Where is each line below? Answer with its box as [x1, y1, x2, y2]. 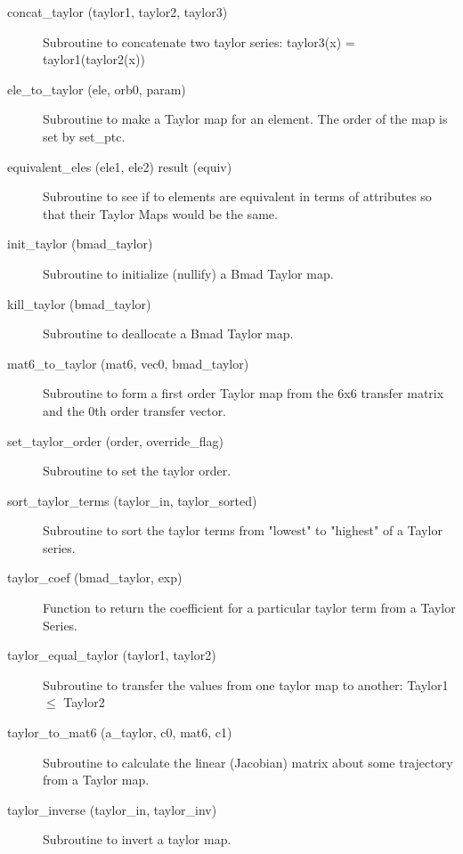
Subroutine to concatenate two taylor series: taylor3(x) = [43, 32, 355, 51]
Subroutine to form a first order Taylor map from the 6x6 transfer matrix [43, 384, 444, 403]
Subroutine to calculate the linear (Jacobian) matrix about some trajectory [43, 752, 453, 771]
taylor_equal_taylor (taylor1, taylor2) [7, 646, 216, 664]
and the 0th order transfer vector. [43, 401, 227, 419]
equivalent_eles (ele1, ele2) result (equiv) [7, 157, 232, 175]
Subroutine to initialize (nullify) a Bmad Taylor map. [43, 264, 334, 282]
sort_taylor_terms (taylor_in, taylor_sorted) [7, 491, 257, 509]
